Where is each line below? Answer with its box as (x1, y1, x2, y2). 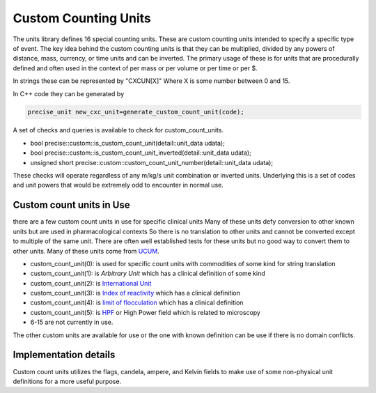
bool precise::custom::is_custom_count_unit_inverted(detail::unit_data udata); (30, 148, 252, 157)
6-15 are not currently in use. (30, 318, 113, 327)
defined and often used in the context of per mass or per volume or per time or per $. (13, 63, 258, 72)
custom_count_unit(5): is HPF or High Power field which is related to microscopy (30, 308, 261, 316)
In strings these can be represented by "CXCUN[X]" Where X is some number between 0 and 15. (13, 77, 290, 85)
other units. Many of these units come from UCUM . (13, 247, 159, 255)
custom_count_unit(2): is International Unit (30, 279, 152, 287)
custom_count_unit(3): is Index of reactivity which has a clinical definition (30, 289, 240, 298)
